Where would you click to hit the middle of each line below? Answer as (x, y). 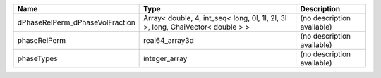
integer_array (165, 58)
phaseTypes (37, 58)
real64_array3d (169, 40)
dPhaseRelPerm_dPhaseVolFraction (76, 22)
